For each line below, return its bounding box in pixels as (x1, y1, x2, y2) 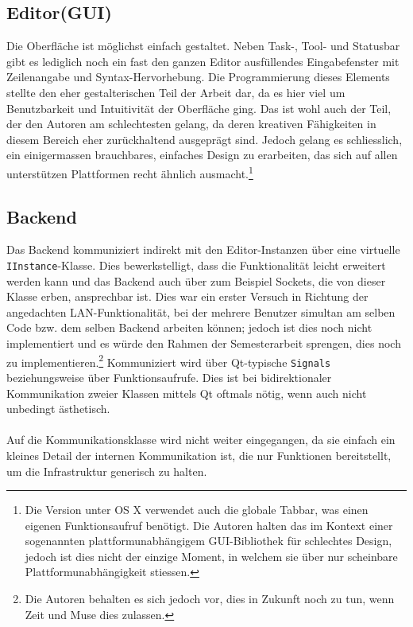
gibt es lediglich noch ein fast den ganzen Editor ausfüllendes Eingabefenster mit (6, 53, 399, 69)
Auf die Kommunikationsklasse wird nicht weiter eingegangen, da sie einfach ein (6, 431, 396, 448)
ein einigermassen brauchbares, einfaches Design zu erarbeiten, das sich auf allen (6, 146, 398, 163)
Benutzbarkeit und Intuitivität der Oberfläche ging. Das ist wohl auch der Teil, (6, 99, 392, 116)
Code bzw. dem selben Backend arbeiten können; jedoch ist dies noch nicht (6, 319, 372, 336)
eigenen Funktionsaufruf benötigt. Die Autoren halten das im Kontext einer (25, 516, 393, 533)
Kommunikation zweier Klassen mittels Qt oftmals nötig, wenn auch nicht (6, 384, 367, 401)
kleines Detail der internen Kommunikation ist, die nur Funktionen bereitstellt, (6, 446, 392, 463)
